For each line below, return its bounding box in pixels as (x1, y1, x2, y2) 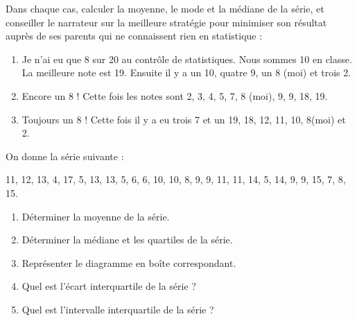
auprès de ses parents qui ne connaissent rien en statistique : (6, 28, 263, 43)
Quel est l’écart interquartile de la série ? (21, 279, 196, 293)
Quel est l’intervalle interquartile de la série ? (21, 302, 214, 316)
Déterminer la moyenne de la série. (21, 209, 170, 223)
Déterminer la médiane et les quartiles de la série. (21, 232, 233, 247)
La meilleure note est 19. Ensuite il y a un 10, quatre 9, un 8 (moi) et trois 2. (21, 65, 351, 80)
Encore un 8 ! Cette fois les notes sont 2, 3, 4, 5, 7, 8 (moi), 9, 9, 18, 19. (21, 88, 328, 103)
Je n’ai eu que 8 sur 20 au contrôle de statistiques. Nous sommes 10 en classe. (21, 51, 352, 66)
